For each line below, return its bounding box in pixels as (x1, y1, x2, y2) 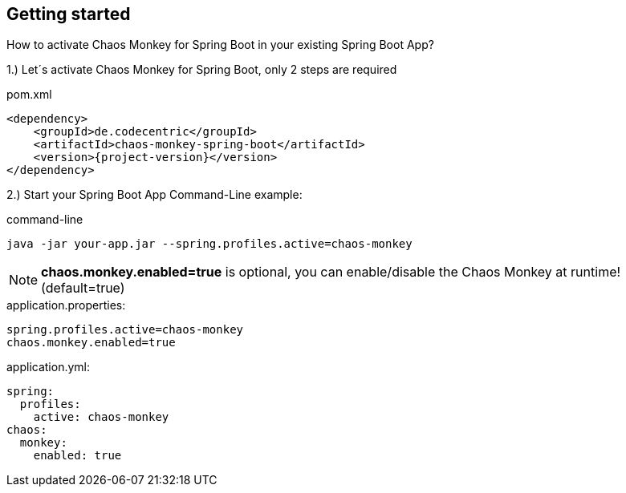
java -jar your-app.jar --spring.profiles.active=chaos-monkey (6, 237, 413, 251)
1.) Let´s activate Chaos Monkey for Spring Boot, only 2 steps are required (6, 63, 397, 77)
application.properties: (6, 298, 126, 313)
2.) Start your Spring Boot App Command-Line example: (6, 188, 303, 202)
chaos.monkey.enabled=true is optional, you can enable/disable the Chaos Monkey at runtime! (41, 264, 621, 281)
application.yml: (6, 360, 91, 374)
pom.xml (6, 87, 52, 102)
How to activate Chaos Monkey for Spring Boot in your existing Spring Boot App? (6, 38, 434, 52)
